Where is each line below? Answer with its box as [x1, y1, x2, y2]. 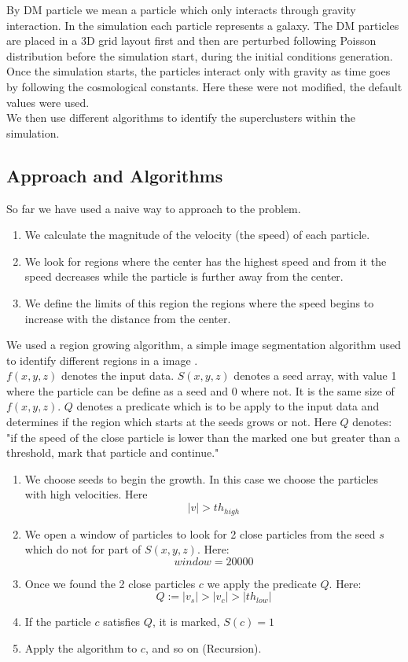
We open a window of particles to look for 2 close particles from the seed [24, 525, 376, 542]
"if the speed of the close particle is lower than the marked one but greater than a [6, 428, 400, 445]
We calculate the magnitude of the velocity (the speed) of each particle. [24, 226, 370, 243]
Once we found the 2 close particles [24, 575, 196, 591]
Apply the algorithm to [24, 639, 138, 656]
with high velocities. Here [24, 486, 148, 502]
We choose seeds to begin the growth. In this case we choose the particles [24, 470, 379, 487]
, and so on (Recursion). [145, 639, 262, 656]
